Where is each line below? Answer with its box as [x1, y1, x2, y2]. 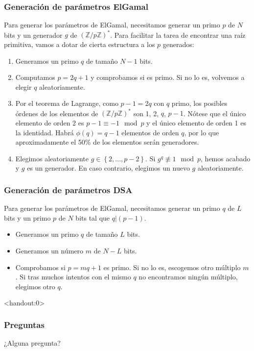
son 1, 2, [133, 108, 159, 118]
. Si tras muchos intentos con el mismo [15, 272, 131, 282]
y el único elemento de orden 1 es [146, 117, 246, 127]
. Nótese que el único [183, 108, 246, 118]
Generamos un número [15, 245, 84, 255]
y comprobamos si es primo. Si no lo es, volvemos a [91, 72, 245, 82]
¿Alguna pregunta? [4, 338, 61, 348]
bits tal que [75, 212, 110, 223]
